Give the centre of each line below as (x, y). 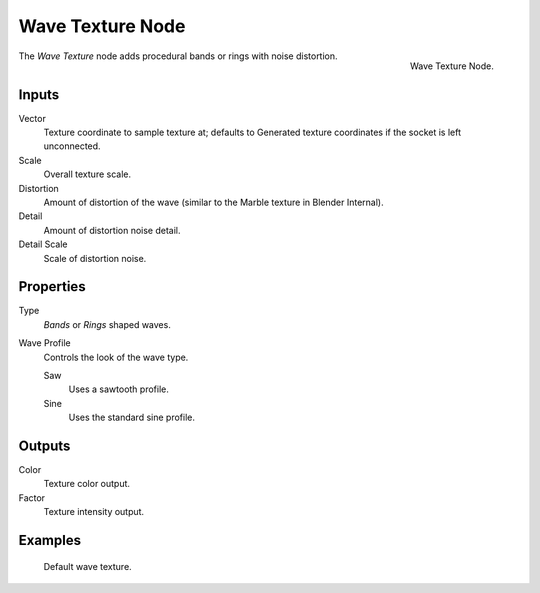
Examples (50, 540)
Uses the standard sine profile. (131, 417)
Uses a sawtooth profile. (118, 389)
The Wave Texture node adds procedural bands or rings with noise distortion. (178, 56)
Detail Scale (43, 244)
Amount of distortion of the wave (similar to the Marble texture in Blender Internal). (213, 202)
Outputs (44, 445)
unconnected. (72, 146)
